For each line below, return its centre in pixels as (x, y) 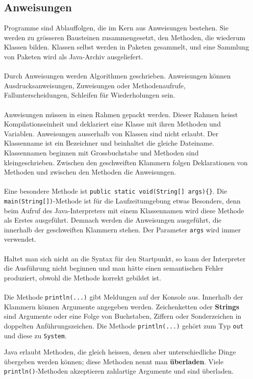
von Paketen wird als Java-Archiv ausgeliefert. (74, 56)
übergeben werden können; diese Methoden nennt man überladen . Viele (114, 361)
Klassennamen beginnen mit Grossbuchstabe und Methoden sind (101, 152)
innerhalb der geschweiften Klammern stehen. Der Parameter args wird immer (122, 229)
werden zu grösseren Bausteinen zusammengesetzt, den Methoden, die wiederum (125, 37)
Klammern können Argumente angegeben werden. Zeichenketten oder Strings (122, 306)
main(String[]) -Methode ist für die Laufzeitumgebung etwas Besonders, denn (122, 200)
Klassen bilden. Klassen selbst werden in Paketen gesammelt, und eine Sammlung (127, 47)
